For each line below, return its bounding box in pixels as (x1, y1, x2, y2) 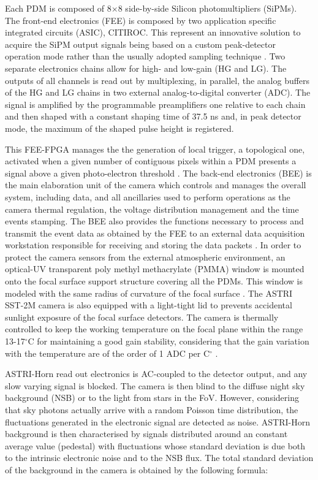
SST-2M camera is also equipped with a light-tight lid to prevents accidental (5, 299, 292, 311)
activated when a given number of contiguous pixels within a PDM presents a (5, 154, 297, 167)
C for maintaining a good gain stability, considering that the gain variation (28, 335, 309, 348)
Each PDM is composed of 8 (5, 2, 112, 14)
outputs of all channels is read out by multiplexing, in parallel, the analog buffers (5, 74, 310, 86)
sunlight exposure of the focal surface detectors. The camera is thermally (5, 310, 279, 323)
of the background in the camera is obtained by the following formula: (5, 463, 268, 476)
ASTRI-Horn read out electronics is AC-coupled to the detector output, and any (5, 367, 308, 380)
